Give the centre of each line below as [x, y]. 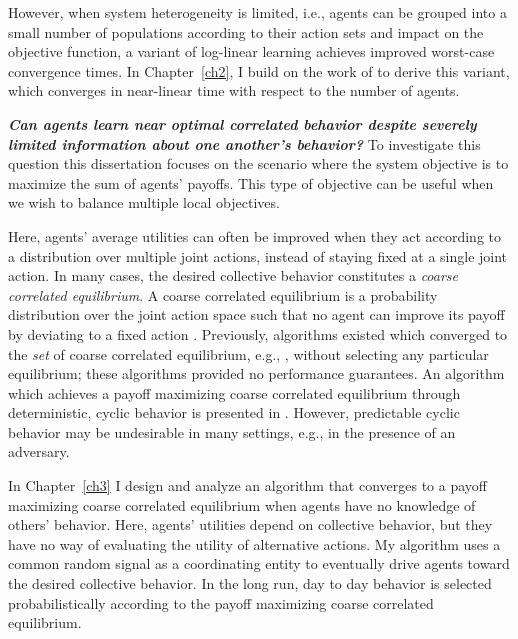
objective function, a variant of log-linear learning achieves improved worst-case [251, 51]
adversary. [39, 451]
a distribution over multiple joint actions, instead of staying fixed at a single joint [258, 255]
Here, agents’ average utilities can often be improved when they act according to [254, 235]
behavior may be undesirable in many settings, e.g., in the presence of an [232, 431]
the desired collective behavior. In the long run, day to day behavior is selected [250, 583]
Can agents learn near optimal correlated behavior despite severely [242, 123]
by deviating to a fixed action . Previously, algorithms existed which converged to [258, 333]
